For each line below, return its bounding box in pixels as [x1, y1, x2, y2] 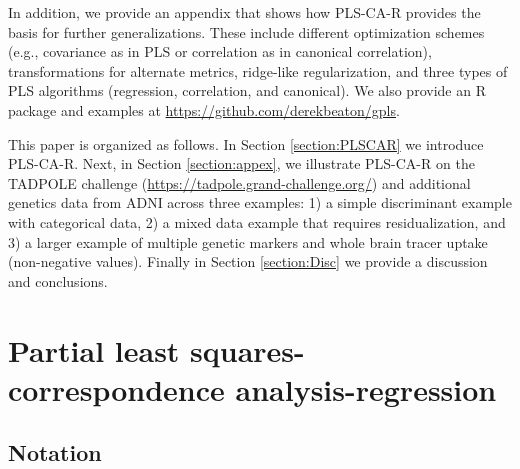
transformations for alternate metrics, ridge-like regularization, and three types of [8, 60, 508, 81]
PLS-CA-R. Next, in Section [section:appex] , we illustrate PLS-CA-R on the [8, 153, 475, 174]
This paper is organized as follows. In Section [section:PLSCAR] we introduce [8, 133, 484, 154]
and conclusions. [8, 270, 108, 291]
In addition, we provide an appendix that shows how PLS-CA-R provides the [8, 2, 481, 22]
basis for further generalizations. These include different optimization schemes [8, 21, 485, 42]
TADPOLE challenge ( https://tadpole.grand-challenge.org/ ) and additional [8, 172, 471, 193]
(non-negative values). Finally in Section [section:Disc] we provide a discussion [8, 251, 488, 272]
